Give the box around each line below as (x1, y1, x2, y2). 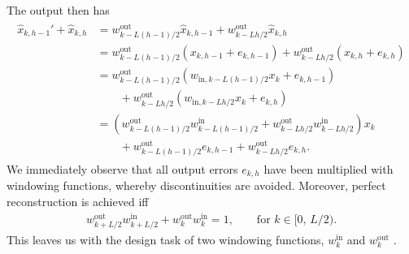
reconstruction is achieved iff (7, 193, 149, 210)
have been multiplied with (263, 161, 394, 177)
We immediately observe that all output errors (7, 161, 238, 177)
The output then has (7, 2, 110, 18)
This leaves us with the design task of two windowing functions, (7, 230, 324, 248)
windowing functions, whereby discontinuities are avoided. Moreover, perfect (7, 177, 386, 194)
